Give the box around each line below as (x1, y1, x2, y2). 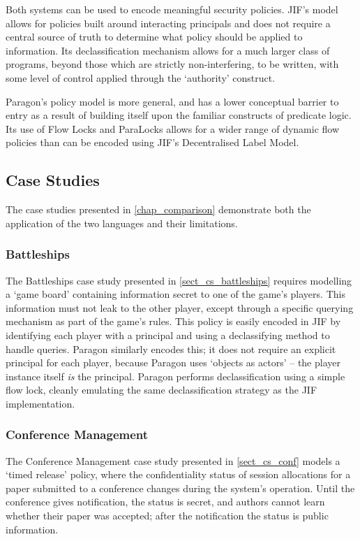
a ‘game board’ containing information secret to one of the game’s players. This (6, 287, 345, 301)
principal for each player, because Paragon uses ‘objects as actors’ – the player (6, 355, 340, 370)
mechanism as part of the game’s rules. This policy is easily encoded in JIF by (6, 314, 341, 329)
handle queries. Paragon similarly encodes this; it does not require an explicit (6, 341, 336, 356)
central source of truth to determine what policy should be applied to (6, 29, 303, 44)
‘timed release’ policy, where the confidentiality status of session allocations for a (6, 467, 351, 482)
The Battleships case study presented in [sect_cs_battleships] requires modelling (6, 273, 352, 287)
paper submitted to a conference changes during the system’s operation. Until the (6, 480, 355, 495)
